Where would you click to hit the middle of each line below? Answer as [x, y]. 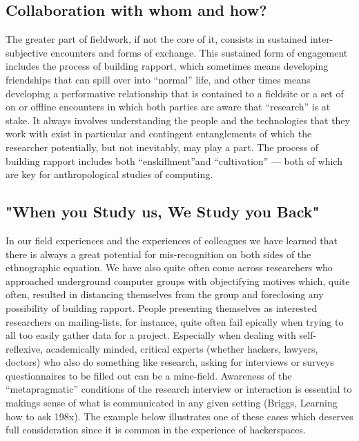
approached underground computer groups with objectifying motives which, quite [178, 281]
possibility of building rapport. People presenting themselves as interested [162, 307]
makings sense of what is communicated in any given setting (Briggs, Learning [172, 403]
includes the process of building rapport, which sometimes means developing [167, 66]
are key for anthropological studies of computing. [109, 174]
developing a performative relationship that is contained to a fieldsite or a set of [175, 93]
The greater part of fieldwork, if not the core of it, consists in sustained [156, 39]
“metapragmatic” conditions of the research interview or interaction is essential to [179, 389]
